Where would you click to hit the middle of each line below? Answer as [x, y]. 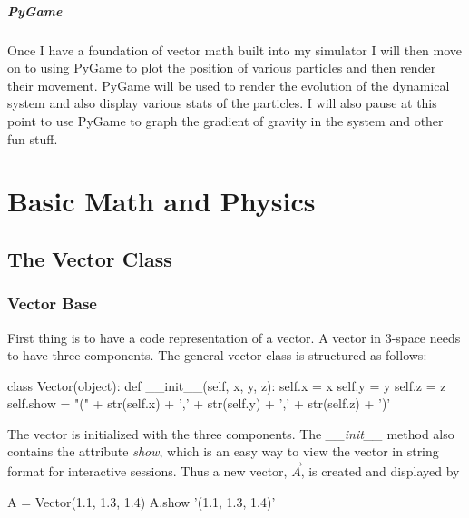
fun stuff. [33, 138]
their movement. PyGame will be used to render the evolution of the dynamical [229, 85]
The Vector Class [90, 258]
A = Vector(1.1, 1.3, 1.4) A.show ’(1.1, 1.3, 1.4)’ [142, 501]
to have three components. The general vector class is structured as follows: [217, 355]
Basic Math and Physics [161, 201]
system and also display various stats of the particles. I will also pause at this [222, 103]
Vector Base [52, 303]
